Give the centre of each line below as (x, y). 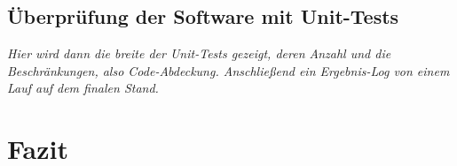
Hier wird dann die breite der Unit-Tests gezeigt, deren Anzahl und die (199, 53)
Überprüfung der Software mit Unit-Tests (203, 16)
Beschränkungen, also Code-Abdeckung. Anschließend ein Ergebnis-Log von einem (228, 70)
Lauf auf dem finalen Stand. (83, 88)
